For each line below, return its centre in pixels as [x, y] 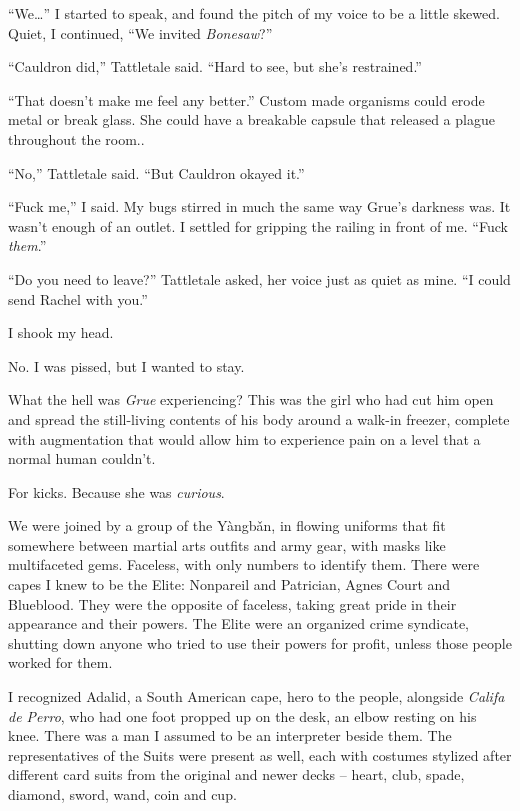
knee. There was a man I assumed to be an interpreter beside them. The [230, 735]
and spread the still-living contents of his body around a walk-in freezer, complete [259, 418]
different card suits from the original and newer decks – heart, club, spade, [236, 774]
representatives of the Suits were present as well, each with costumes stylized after [260, 754]
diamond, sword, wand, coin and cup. [122, 794]
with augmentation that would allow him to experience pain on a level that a [244, 438]
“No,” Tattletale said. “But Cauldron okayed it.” [156, 172]
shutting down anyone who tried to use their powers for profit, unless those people [260, 642]
